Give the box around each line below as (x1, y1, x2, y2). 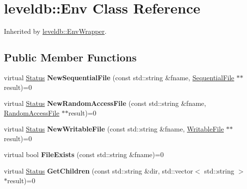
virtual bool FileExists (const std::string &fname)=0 (4, 149, 164, 160)
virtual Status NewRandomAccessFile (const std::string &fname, (4, 98, 206, 108)
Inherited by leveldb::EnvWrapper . (4, 26, 107, 36)
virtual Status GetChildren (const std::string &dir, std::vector (4, 166, 193, 176)
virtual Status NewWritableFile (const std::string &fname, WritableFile (4, 124, 224, 134)
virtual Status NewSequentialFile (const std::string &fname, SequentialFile (4, 72, 234, 82)
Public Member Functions (4, 50, 137, 65)
